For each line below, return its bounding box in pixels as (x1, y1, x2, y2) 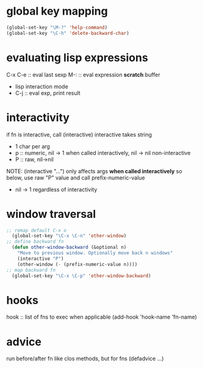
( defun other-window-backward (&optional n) (12, 244, 127, 251)
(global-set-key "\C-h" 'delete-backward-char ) (6, 30, 130, 36)
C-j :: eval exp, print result (15, 89, 80, 96)
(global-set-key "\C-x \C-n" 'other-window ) (12, 233, 127, 239)
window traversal (6, 207, 96, 221)
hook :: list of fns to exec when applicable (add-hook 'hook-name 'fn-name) (6, 313, 197, 321)
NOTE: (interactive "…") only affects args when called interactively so (6, 167, 183, 175)
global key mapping (6, 4, 108, 18)
